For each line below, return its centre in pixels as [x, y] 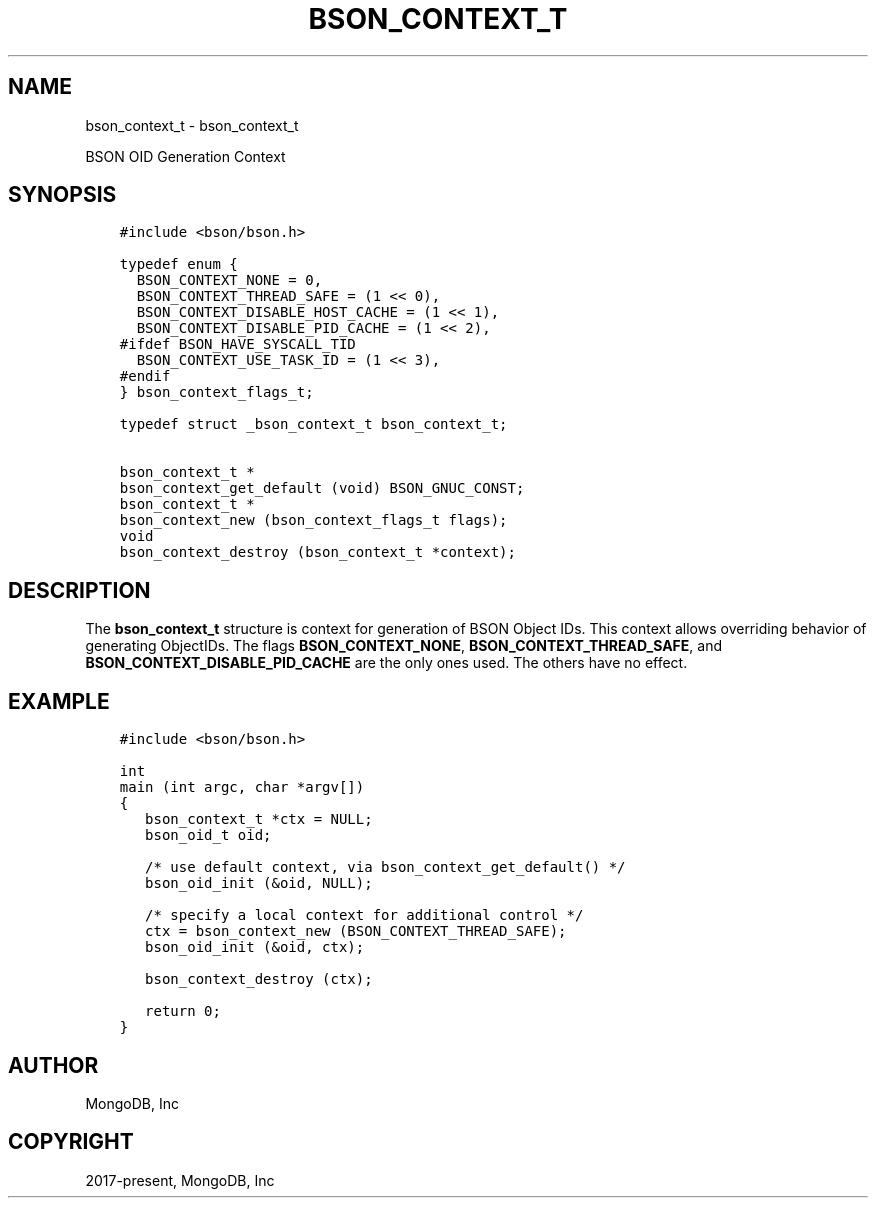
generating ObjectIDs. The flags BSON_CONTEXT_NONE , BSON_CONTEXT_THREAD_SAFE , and [404, 646]
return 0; [183, 1011]
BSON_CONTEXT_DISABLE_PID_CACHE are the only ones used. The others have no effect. [386, 663]
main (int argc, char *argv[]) [242, 787]
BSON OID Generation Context [185, 156]
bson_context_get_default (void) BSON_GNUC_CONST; [322, 488]
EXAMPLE [59, 701]
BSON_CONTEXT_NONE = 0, [229, 280]
